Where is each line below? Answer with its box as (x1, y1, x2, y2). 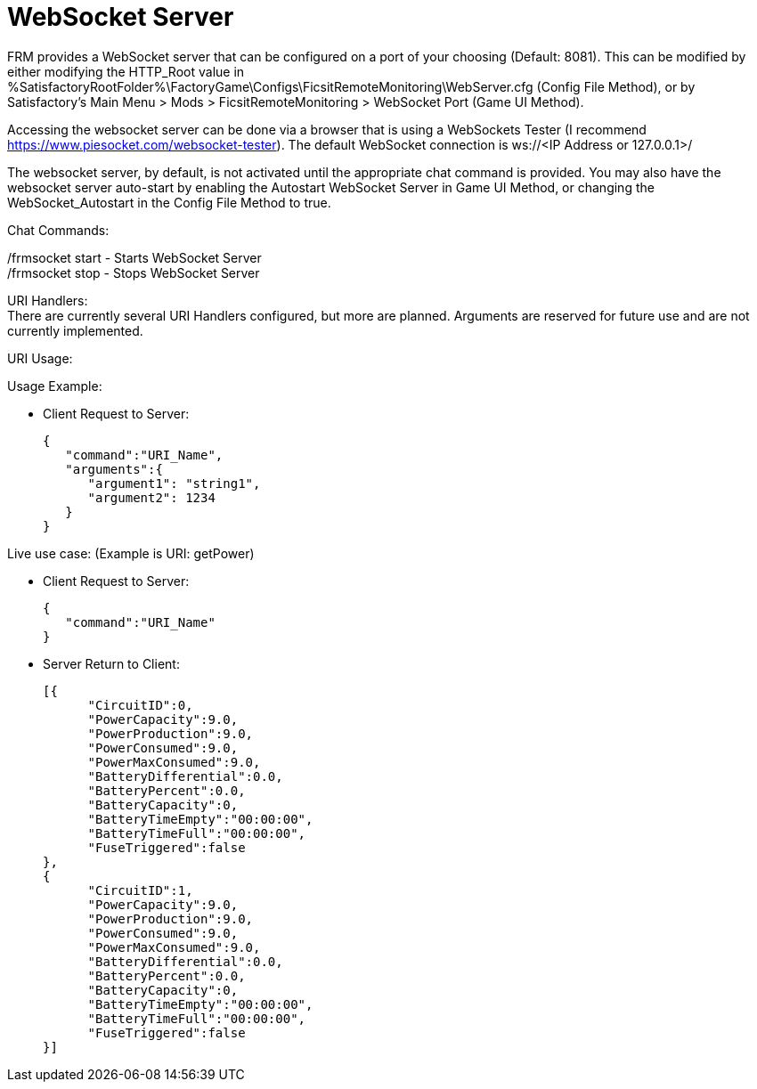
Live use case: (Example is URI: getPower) (7, 545, 255, 561)
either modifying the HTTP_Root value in (7, 63, 245, 79)
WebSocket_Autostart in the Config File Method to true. (7, 194, 331, 210)
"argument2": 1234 (87, 490, 216, 505)
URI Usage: (7, 350, 73, 366)
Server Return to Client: (43, 655, 180, 671)
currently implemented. (7, 322, 143, 338)
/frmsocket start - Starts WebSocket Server (7, 249, 262, 265)
